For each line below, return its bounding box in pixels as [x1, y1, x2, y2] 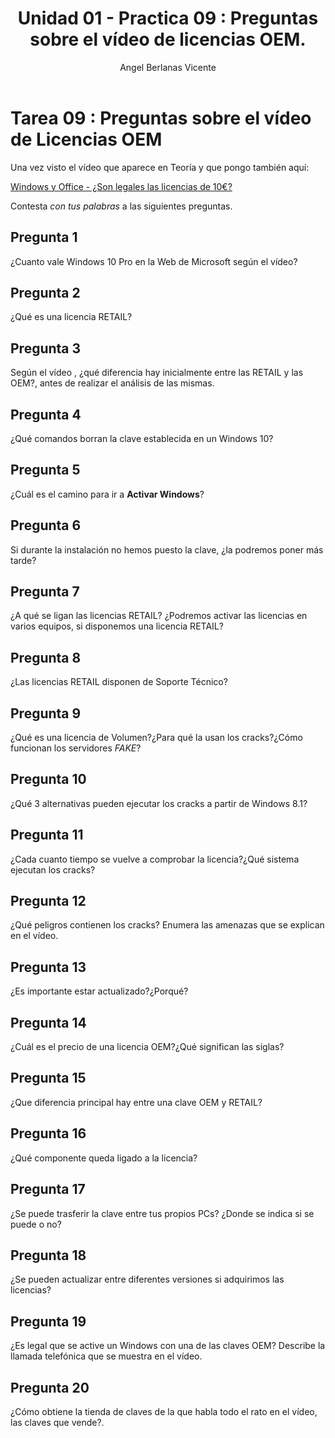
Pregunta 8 [10, 649, 82, 666]
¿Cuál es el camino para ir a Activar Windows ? [10, 488, 205, 500]
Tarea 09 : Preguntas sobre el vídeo [10, 107, 312, 129]
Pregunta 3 [10, 340, 82, 357]
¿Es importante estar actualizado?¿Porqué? [10, 985, 189, 997]
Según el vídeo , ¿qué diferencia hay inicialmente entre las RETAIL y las [10, 367, 304, 379]
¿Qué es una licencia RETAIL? [10, 311, 133, 323]
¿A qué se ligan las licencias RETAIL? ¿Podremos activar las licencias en [10, 610, 308, 622]
